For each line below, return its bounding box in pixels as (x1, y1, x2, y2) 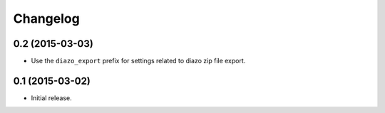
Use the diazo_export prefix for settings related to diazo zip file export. (31, 57, 246, 65)
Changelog (13, 11, 80, 26)
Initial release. (31, 93, 72, 102)
